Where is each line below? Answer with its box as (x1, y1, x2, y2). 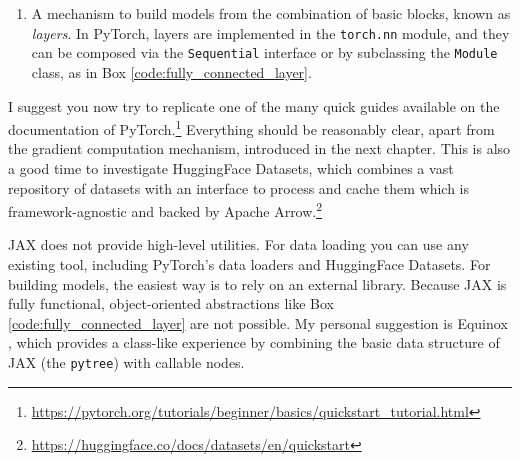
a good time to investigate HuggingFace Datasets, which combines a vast (8, 157, 454, 178)
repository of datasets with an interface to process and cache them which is (8, 177, 470, 198)
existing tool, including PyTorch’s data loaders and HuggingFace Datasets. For (8, 253, 491, 274)
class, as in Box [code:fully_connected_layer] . (31, 61, 312, 82)
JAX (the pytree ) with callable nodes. (8, 351, 245, 372)
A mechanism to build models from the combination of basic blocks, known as (31, 3, 511, 23)
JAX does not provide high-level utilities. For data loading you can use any (8, 234, 469, 255)
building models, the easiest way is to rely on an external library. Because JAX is (8, 273, 507, 294)
